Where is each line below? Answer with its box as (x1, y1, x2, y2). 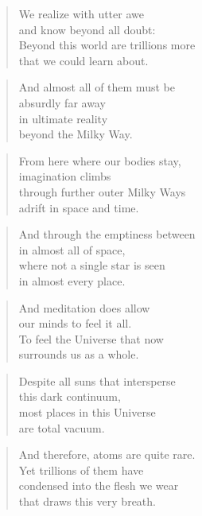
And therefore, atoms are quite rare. (18, 446, 196, 463)
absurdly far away (18, 94, 106, 111)
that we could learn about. (18, 52, 149, 68)
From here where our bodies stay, (18, 152, 181, 169)
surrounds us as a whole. (18, 346, 139, 363)
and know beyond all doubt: (18, 21, 156, 37)
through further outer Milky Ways (18, 183, 186, 200)
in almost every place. (18, 272, 126, 289)
